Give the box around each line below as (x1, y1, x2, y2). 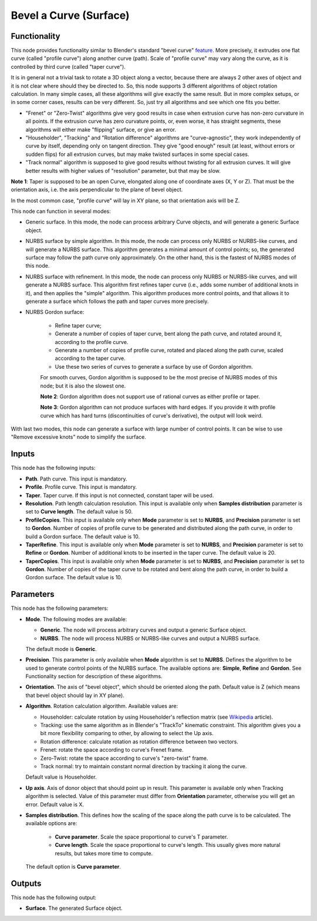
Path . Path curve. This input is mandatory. (25, 475, 127, 482)
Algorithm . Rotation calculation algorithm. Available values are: (25, 703, 178, 710)
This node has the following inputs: (11, 465, 96, 472)
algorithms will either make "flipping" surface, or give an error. (25, 126, 176, 133)
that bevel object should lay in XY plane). (25, 692, 124, 699)
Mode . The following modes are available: (25, 615, 127, 623)
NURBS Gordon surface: (25, 309, 85, 316)
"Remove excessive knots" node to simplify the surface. (11, 433, 147, 441)
